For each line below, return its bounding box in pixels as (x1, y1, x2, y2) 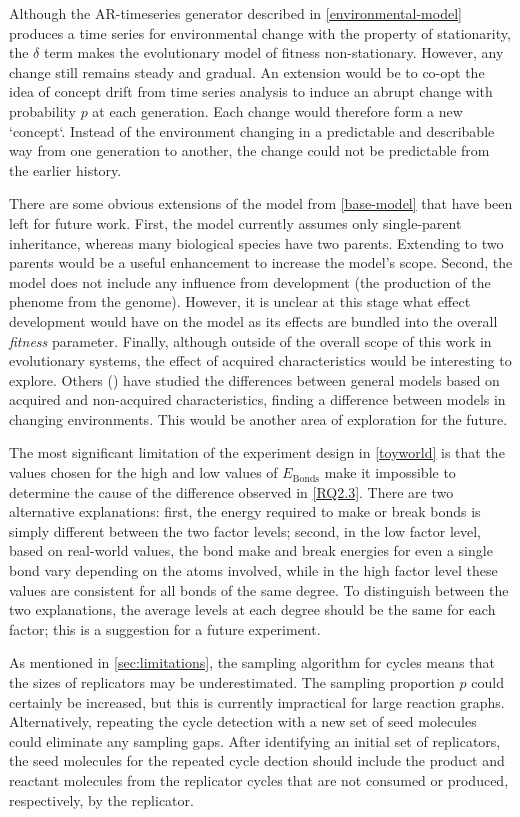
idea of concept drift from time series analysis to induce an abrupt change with (9, 81, 493, 102)
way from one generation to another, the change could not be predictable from (9, 140, 490, 161)
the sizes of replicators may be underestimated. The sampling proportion (9, 672, 455, 692)
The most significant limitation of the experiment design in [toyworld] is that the (9, 442, 505, 463)
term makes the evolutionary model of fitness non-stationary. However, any (43, 42, 504, 63)
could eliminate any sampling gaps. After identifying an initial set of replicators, (9, 730, 501, 751)
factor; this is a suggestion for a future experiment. (9, 618, 321, 639)
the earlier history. (9, 159, 122, 180)
